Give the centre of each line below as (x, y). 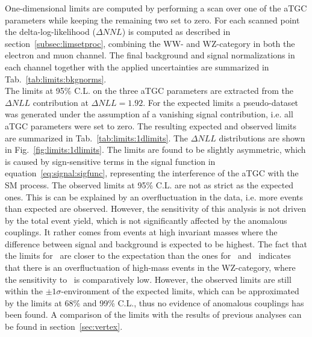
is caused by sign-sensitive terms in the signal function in (110, 161)
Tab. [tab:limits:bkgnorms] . (56, 79)
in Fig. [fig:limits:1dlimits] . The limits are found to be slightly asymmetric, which (155, 150)
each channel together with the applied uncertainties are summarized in (137, 66)
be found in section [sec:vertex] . (64, 326)
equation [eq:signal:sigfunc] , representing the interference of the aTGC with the (152, 173)
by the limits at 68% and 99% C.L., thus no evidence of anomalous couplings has (154, 302)
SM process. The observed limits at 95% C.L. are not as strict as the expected (149, 184)
